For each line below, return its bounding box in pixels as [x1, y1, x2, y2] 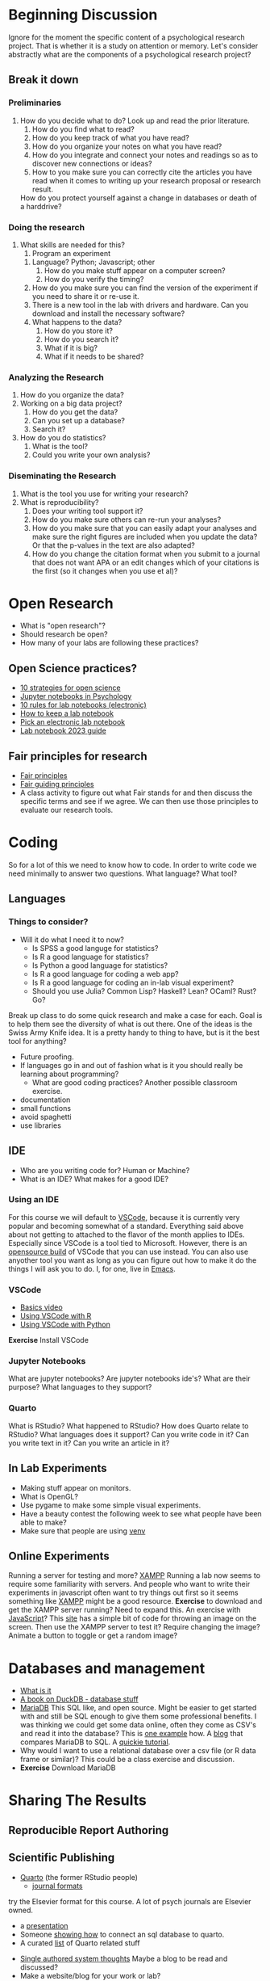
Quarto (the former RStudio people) [19, 1872, 139, 1882]
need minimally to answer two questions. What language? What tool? [8, 869, 238, 878]
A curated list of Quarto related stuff [19, 1937, 140, 1948]
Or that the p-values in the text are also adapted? [31, 540, 195, 550]
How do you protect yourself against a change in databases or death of [19, 192, 258, 203]
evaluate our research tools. [19, 805, 114, 815]
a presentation [19, 1920, 69, 1930]
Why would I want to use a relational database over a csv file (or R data [19, 1746, 256, 1756]
